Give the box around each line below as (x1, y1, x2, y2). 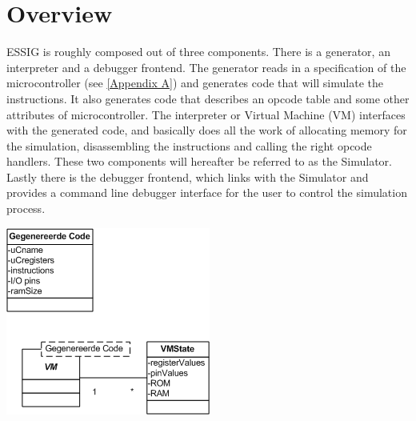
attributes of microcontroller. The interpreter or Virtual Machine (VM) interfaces (6, 106, 406, 122)
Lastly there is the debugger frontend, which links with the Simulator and (6, 168, 369, 185)
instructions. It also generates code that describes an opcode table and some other (6, 90, 410, 106)
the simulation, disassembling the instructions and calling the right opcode (6, 137, 372, 154)
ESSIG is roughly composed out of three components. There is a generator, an (6, 43, 390, 60)
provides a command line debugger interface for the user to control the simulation (6, 184, 407, 201)
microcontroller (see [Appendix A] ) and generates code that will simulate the (6, 74, 383, 91)
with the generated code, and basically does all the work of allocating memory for (6, 122, 407, 138)
